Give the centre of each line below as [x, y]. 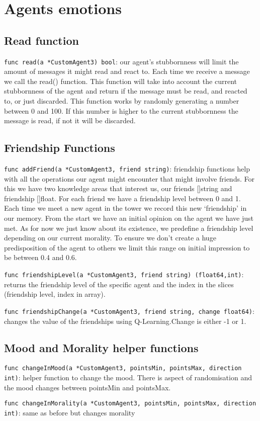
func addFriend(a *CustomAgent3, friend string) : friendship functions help [127, 169]
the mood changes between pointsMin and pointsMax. [88, 387]
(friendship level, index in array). [55, 294]
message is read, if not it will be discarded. [70, 120]
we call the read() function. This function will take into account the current [120, 81]
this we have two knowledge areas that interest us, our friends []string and [118, 188]
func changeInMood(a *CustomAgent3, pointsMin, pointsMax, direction [123, 368]
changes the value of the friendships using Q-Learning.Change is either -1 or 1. [125, 321]
